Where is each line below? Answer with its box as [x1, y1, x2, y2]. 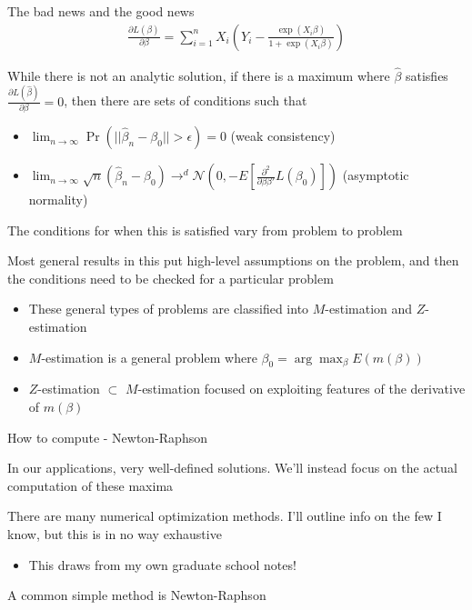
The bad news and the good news [7, 2, 195, 20]
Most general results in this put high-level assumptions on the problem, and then [7, 251, 459, 270]
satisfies [405, 65, 448, 85]
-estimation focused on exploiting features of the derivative [137, 379, 466, 398]
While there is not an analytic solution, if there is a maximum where [7, 65, 390, 85]
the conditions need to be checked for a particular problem [7, 268, 334, 287]
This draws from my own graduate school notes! [28, 555, 296, 574]
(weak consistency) [230, 126, 336, 145]
